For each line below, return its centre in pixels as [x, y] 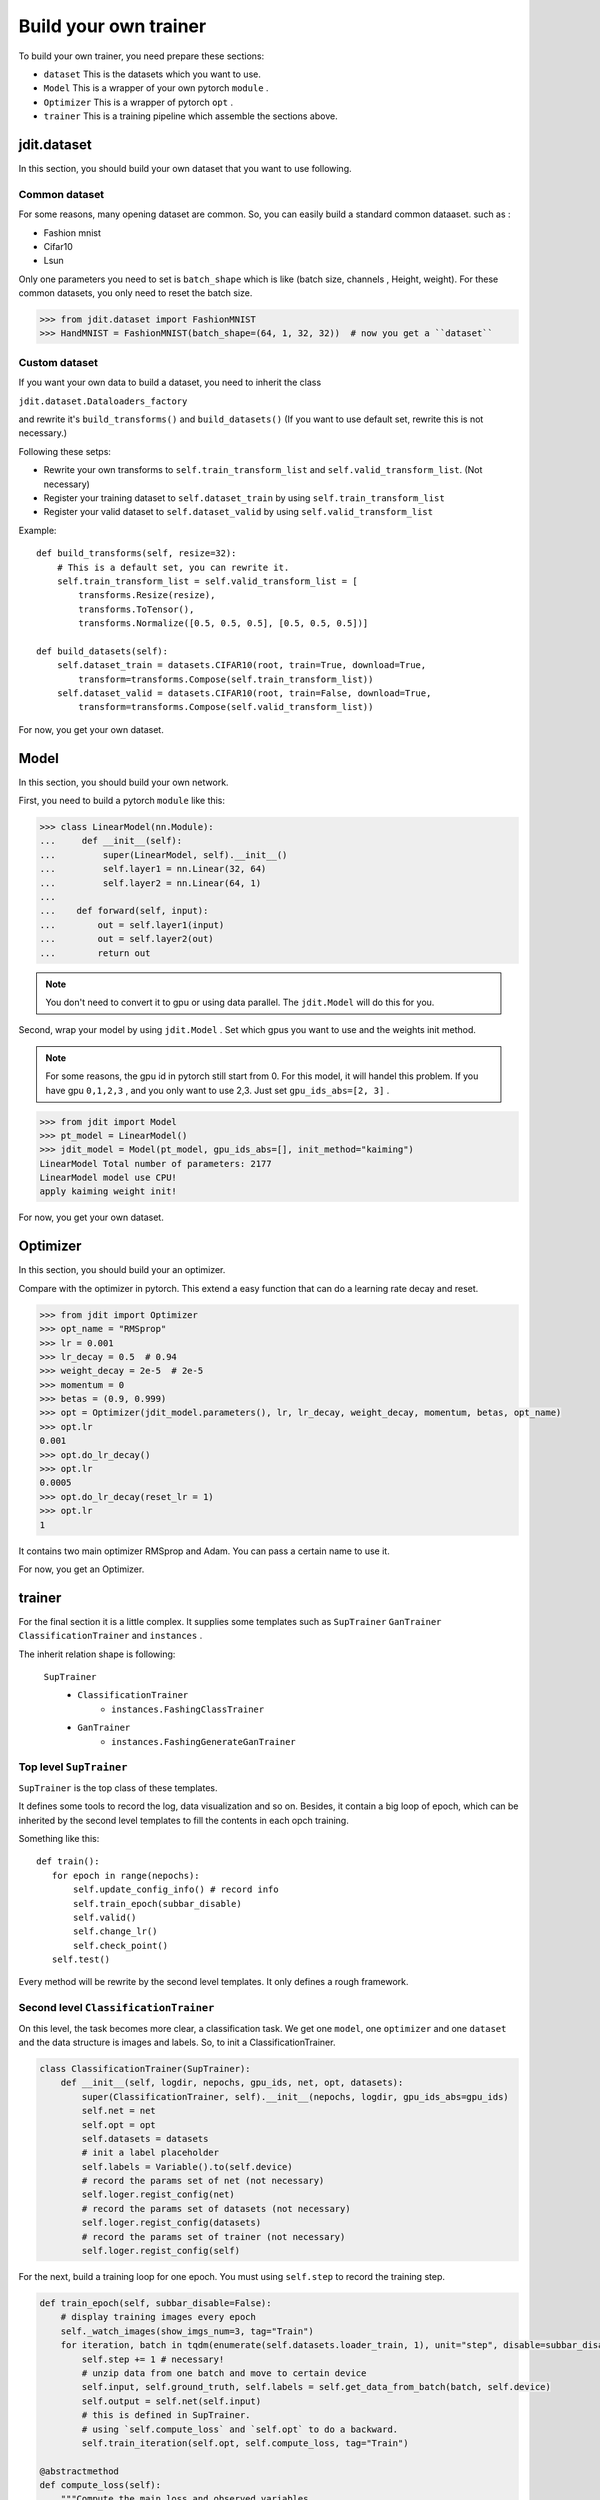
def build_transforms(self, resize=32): [136, 553]
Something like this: [59, 1838]
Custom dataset [58, 362]
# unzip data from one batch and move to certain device [224, 2373]
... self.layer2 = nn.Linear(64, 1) [150, 883]
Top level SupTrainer [73, 1767]
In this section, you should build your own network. [123, 782]
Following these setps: [65, 451]
